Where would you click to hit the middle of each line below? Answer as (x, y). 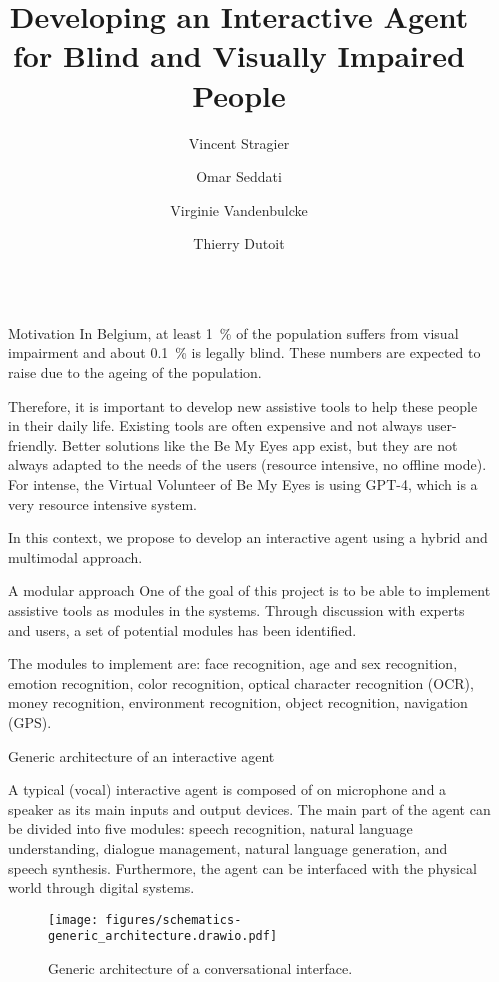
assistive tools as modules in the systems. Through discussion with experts (236, 610)
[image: (73, 919)
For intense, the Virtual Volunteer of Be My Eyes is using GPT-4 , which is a (243, 484)
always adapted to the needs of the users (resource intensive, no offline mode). (247, 464)
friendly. (33, 444)
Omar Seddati (239, 176)
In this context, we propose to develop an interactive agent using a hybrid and (248, 537)
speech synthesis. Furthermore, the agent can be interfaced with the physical (242, 867)
